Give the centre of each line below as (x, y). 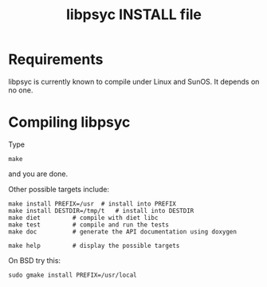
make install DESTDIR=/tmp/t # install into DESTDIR (101, 210)
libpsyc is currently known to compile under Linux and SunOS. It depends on (134, 81)
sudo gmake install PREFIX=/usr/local (73, 275)
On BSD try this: (35, 260)
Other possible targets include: (59, 189)
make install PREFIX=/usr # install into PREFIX (92, 204)
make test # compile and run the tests (89, 225)
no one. (21, 90)
